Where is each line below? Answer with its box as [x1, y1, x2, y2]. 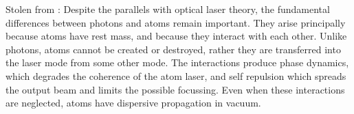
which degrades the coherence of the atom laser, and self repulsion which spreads [5, 68, 346, 83]
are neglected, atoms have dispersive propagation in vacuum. [5, 96, 261, 110]
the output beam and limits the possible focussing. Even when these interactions [5, 82, 345, 96]
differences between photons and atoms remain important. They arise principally [5, 15, 346, 29]
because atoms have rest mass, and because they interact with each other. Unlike [5, 29, 347, 43]
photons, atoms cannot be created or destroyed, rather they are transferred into [5, 42, 341, 56]
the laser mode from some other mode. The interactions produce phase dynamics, [5, 55, 349, 70]
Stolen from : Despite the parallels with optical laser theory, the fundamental [5, 2, 330, 16]
